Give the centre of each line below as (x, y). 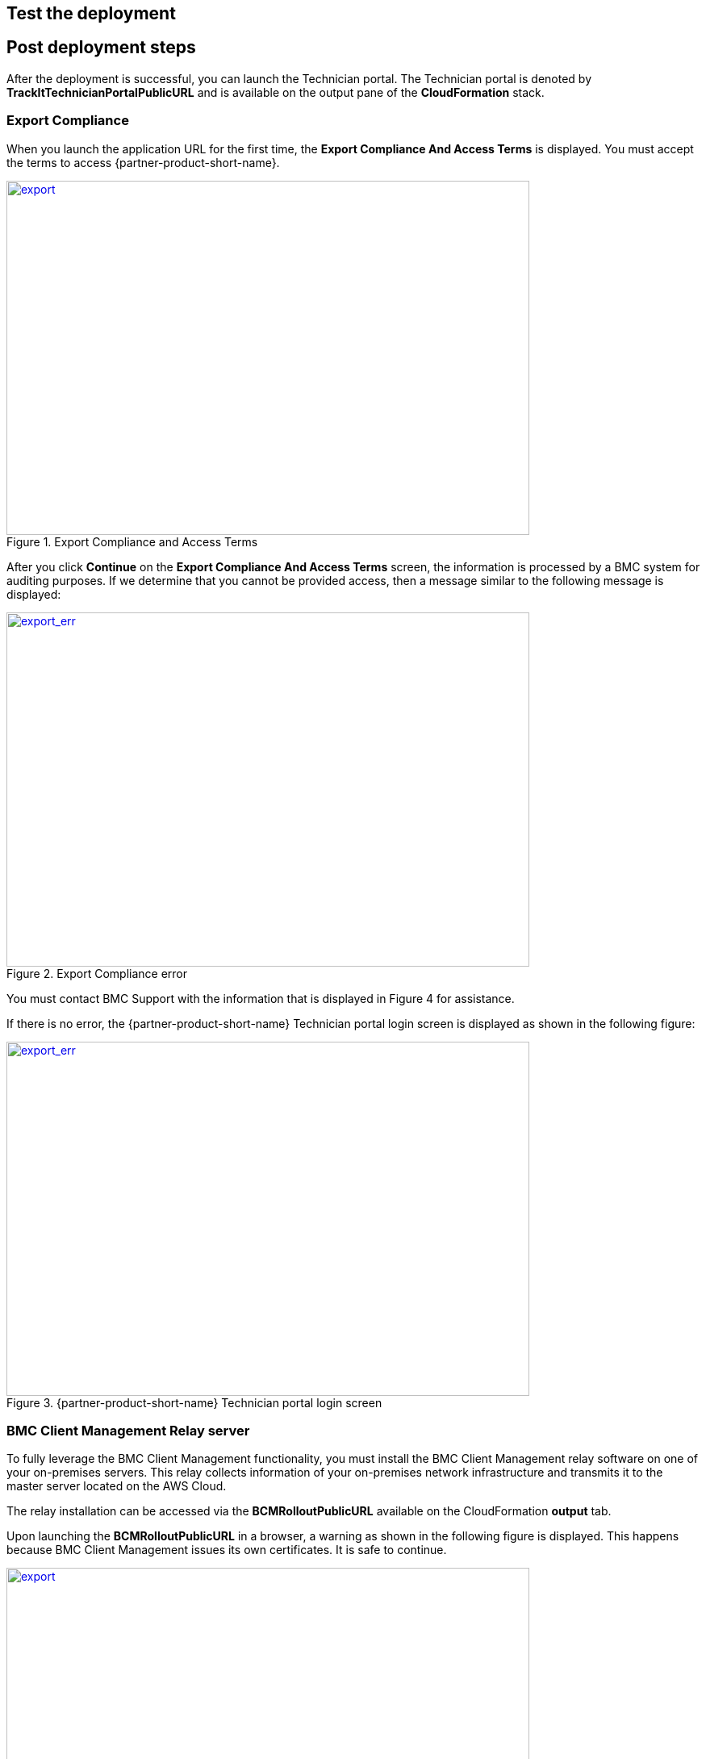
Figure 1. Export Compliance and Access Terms (132, 541)
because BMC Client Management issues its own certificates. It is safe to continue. (227, 1550)
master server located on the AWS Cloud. (117, 1486)
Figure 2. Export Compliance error (97, 973)
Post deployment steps (101, 48)
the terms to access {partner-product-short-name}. (143, 162)
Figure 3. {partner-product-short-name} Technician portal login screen (194, 1402)
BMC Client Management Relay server (128, 1430)
